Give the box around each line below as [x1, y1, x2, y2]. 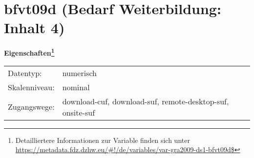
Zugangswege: [8, 101, 55, 113]
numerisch [62, 67, 97, 79]
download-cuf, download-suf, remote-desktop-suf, [62, 95, 229, 107]
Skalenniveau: [8, 81, 55, 93]
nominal [62, 81, 90, 93]
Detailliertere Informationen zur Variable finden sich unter [15, 135, 190, 145]
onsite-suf [62, 106, 95, 118]
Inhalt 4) [4, 18, 65, 38]
